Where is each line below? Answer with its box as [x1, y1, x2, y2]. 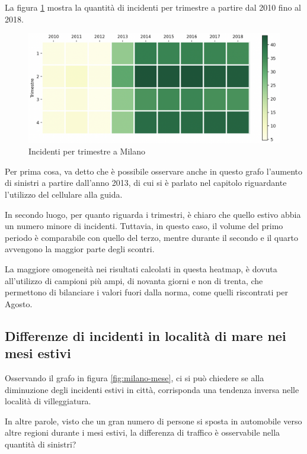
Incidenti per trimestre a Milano [28, 145, 145, 157]
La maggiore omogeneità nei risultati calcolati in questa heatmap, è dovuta [5, 263, 277, 275]
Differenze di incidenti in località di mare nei [5, 326, 286, 344]
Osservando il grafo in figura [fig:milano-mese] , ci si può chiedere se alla [5, 372, 264, 384]
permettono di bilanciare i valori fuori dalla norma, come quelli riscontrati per [5, 286, 288, 298]
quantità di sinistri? [5, 437, 76, 450]
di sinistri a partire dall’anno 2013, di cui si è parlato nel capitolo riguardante [5, 176, 287, 189]
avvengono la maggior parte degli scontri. [5, 243, 155, 255]
